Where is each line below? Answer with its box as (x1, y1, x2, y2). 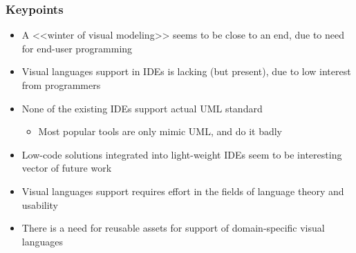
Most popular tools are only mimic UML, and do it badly (38, 124, 283, 139)
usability (21, 197, 59, 212)
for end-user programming (21, 41, 133, 55)
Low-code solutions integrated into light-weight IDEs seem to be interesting (21, 147, 342, 161)
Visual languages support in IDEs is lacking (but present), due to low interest (21, 64, 351, 79)
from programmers (21, 78, 101, 92)
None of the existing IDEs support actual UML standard (21, 101, 263, 115)
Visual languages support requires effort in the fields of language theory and (21, 183, 344, 198)
